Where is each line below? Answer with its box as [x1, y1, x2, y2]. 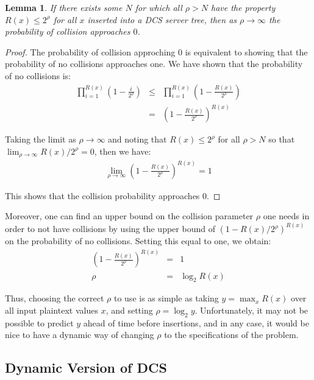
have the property [211, 1, 276, 13]
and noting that [108, 133, 167, 146]
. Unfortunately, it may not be [194, 303, 309, 316]
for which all [135, 1, 182, 13]
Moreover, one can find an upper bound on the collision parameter [5, 209, 254, 222]
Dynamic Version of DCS [5, 358, 167, 377]
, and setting [105, 303, 153, 316]
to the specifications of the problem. [164, 328, 299, 341]
